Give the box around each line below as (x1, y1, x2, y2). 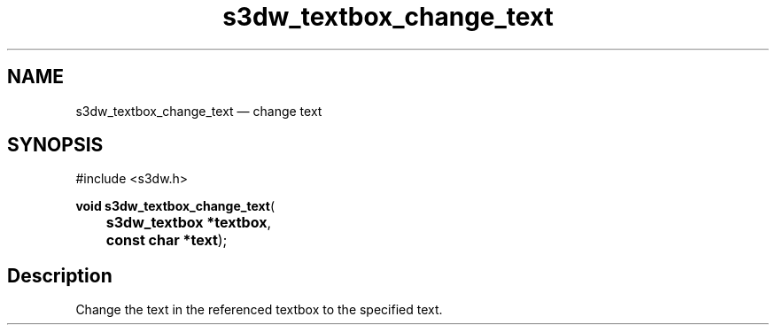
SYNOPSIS (7, 134, 104, 157)
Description (7, 264, 113, 287)
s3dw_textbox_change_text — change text (75, 103, 322, 119)
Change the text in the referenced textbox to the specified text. (75, 302, 443, 318)
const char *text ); (105, 231, 228, 250)
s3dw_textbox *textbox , (105, 213, 272, 232)
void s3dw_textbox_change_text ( (75, 198, 275, 214)
